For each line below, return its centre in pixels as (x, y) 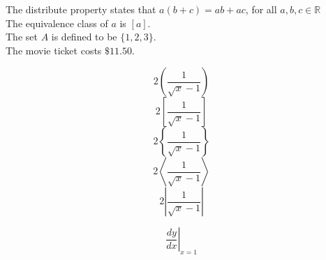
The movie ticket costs (54, 50)
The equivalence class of (57, 23)
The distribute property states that (81, 9)
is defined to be (84, 37)
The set (22, 37)
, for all (261, 9)
